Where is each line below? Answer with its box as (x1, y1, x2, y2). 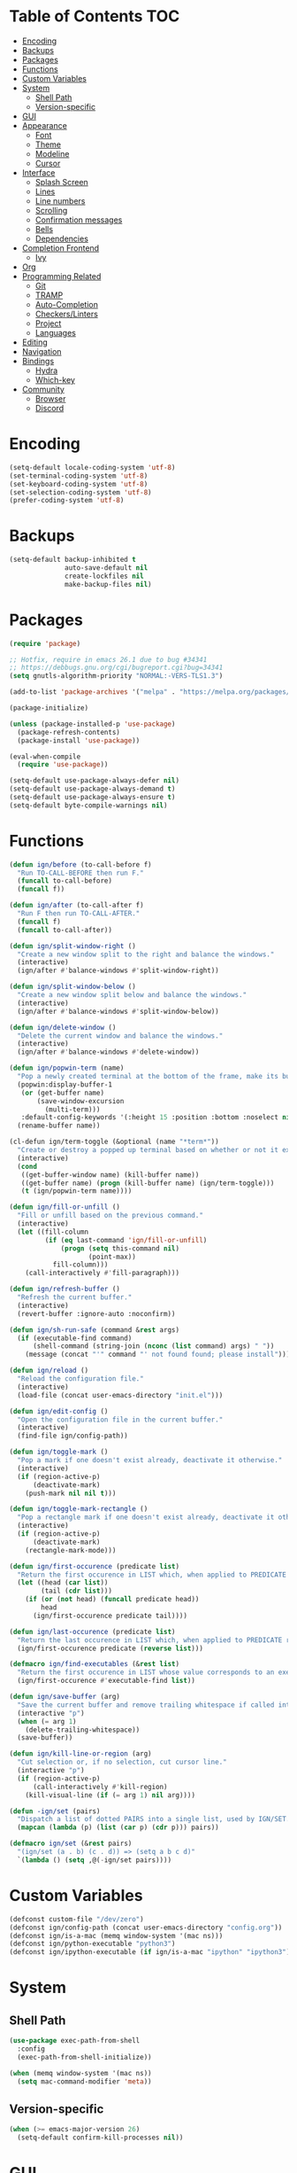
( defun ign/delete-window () (9, 1023, 117, 1032)
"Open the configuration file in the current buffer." (17, 1415, 224, 1424)
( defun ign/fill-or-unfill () (9, 1203, 121, 1211)
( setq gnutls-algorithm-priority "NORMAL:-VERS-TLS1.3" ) (9, 672, 224, 681)
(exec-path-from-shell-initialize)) (17, 2052, 152, 2061)
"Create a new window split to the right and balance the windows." (17, 950, 275, 959)
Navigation (21, 346, 62, 356)
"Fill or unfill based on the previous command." (17, 1211, 203, 1220)
